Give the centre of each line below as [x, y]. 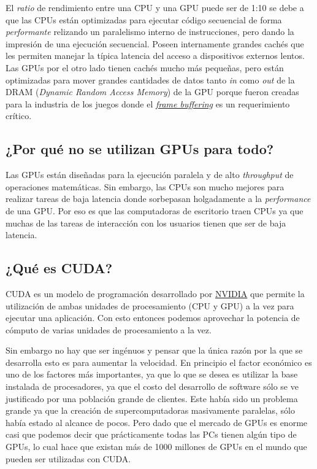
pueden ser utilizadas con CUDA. [68, 458]
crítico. [19, 116]
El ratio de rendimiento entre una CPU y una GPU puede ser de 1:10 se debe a [155, 7]
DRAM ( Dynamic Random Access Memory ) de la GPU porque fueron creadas [152, 92]
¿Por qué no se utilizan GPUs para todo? [140, 149]
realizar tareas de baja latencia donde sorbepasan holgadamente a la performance [158, 199]
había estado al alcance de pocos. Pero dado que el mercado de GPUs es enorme [157, 422]
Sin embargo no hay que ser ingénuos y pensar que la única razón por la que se [154, 350]
